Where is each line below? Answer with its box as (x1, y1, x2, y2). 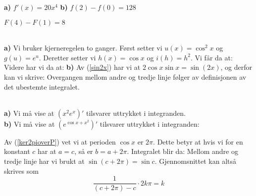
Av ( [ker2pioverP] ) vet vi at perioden (4, 136, 116, 147)
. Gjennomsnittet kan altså (154, 155, 237, 166)
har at (37, 146, 56, 156)
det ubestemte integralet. (4, 81, 80, 92)
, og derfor (220, 62, 252, 72)
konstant (4, 146, 30, 156)
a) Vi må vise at (4, 107, 54, 118)
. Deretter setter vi (39, 52, 96, 62)
